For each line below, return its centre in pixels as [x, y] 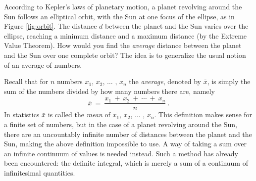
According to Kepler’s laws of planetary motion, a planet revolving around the [123, 6]
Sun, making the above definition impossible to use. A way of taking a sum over [125, 144]
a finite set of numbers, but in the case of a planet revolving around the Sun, [121, 124]
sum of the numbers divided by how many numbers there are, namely [109, 91]
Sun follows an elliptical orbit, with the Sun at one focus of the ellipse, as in [119, 16]
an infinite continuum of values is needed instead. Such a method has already [121, 153]
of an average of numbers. [43, 65]
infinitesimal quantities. [40, 172]
